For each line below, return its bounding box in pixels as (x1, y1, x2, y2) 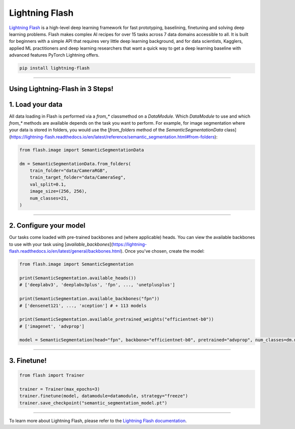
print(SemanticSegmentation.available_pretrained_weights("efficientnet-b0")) (19, 317, 214, 322)
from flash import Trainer (19, 372, 85, 378)
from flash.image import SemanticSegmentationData (19, 147, 145, 153)
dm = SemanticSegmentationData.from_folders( (19, 161, 131, 166)
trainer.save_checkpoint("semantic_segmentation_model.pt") (19, 400, 168, 406)
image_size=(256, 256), (29, 189, 87, 194)
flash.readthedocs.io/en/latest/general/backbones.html (9, 248, 121, 254)
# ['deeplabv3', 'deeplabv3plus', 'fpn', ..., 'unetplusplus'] (19, 282, 176, 288)
